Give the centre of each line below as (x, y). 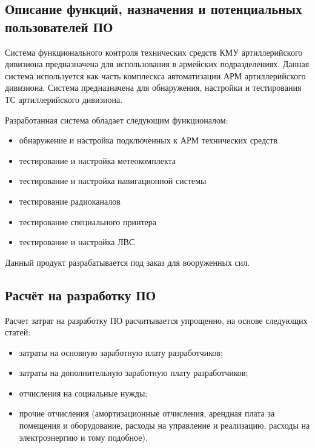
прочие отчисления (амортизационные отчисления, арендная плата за (147, 413)
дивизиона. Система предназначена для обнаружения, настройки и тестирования (153, 87)
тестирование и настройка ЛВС (77, 242)
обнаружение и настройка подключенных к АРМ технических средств (148, 140)
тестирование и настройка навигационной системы (113, 181)
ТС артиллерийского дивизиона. (64, 99)
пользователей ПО (59, 26)
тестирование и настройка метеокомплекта (98, 160)
